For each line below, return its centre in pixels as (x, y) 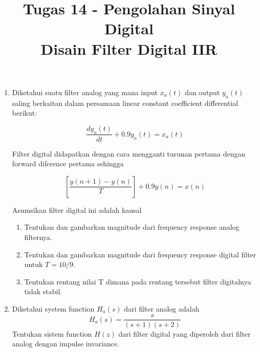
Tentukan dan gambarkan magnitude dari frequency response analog (132, 227)
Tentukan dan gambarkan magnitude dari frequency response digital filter (140, 254)
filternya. (38, 237)
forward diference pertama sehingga (68, 163)
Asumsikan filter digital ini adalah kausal (77, 210)
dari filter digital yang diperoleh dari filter (185, 333)
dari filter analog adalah (162, 308)
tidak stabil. (43, 291)
